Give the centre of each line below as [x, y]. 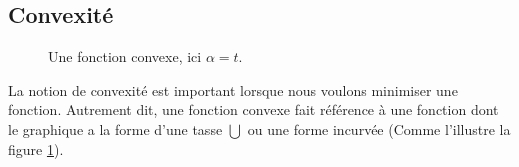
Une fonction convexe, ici [125, 56]
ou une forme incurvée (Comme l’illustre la [379, 128]
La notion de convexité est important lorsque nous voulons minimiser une [233, 89]
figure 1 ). [36, 148]
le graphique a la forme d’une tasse [115, 128]
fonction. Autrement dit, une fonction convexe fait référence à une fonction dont [253, 109]
